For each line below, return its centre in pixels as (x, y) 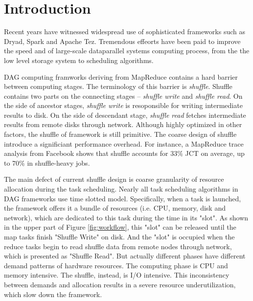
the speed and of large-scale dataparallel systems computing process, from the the (127, 51)
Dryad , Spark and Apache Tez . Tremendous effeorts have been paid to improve (122, 41)
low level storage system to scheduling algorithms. (79, 60)
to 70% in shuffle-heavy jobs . (47, 162)
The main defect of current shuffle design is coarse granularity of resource (114, 179)
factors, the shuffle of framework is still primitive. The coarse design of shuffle (120, 134)
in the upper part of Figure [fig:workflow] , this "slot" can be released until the (120, 227)
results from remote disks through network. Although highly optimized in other (123, 124)
